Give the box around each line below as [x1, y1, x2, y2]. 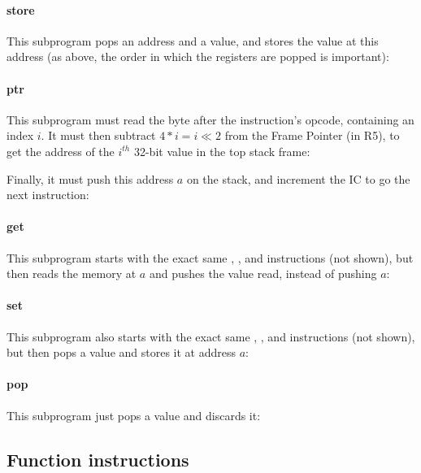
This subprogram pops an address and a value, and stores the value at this [7, 32, 379, 49]
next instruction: [7, 186, 89, 203]
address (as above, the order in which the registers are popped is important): [7, 48, 389, 65]
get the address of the [7, 142, 115, 159]
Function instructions [7, 446, 189, 471]
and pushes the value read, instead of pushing [149, 265, 377, 282]
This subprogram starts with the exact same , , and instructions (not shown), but [7, 249, 414, 266]
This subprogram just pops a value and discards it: [7, 406, 261, 423]
